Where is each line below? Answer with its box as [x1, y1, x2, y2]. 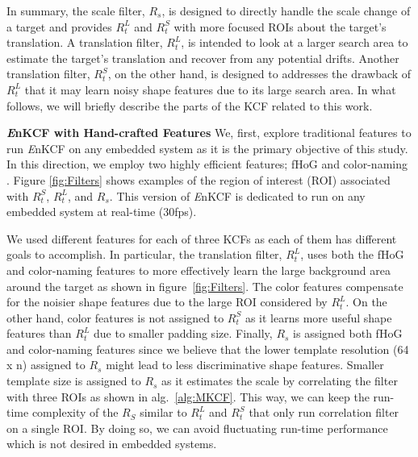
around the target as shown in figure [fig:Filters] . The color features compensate [6, 277, 403, 294]
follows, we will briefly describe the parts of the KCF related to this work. [6, 97, 373, 114]
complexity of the [31, 404, 119, 421]
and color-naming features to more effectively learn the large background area [6, 261, 391, 278]
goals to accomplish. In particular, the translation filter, [6, 246, 282, 263]
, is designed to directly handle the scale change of [161, 2, 411, 19]
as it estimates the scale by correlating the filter [161, 372, 398, 389]
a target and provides [6, 18, 112, 35]
